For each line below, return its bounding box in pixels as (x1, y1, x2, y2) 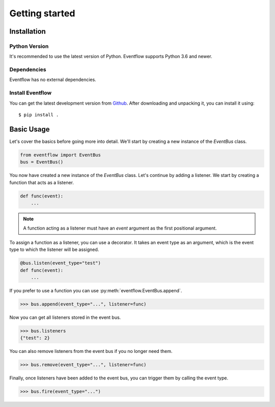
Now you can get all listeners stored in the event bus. (9, 314, 121, 320)
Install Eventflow (9, 89, 52, 96)
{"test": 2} (20, 335, 50, 341)
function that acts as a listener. (9, 179, 74, 186)
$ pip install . (18, 112, 59, 117)
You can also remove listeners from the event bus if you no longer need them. (9, 348, 173, 354)
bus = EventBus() (20, 159, 64, 165)
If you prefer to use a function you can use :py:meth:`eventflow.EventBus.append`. (9, 287, 182, 293)
